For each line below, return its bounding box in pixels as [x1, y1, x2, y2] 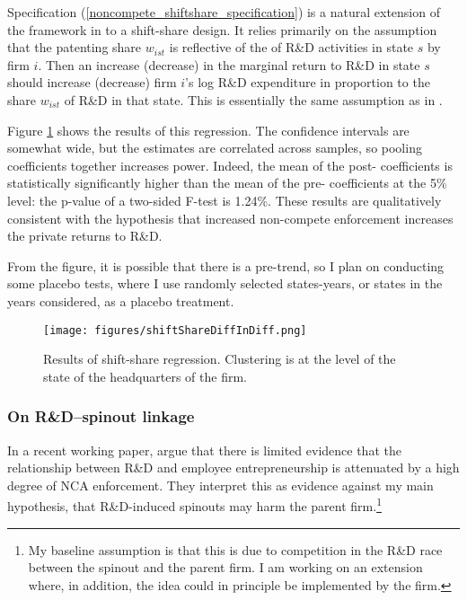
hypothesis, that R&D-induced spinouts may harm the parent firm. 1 [7, 494, 382, 515]
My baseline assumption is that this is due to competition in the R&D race [28, 540, 443, 559]
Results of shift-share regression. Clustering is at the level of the [43, 349, 396, 368]
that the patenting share [7, 38, 142, 57]
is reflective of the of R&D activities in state [169, 38, 414, 57]
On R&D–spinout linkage [7, 405, 195, 428]
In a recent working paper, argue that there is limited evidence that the [7, 440, 401, 459]
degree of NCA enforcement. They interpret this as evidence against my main [7, 475, 434, 494]
